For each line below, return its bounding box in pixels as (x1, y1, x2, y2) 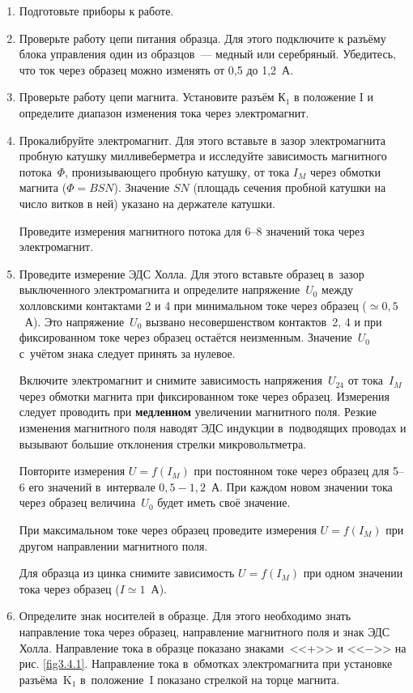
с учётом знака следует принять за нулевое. (19, 344, 236, 361)
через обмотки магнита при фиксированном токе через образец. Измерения (19, 387, 390, 404)
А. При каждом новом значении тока (211, 478, 393, 495)
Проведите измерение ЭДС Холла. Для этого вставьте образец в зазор (19, 265, 364, 282)
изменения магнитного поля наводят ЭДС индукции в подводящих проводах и (19, 419, 407, 436)
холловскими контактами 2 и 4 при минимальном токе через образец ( (19, 296, 367, 313)
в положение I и (294, 88, 374, 105)
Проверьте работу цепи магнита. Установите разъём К (19, 88, 286, 105)
